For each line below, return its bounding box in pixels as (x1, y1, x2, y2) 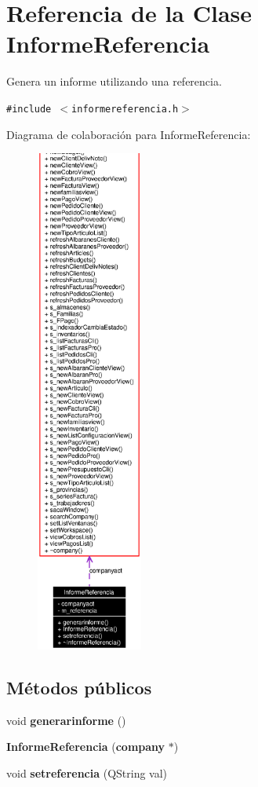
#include (6, 103, 52, 115)
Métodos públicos (6, 675, 152, 699)
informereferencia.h (71, 103, 179, 115)
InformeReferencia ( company (6, 738, 165, 755)
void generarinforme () (6, 712, 126, 728)
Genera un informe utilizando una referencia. (6, 73, 222, 90)
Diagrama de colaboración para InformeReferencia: (6, 126, 251, 142)
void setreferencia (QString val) (6, 764, 168, 781)
